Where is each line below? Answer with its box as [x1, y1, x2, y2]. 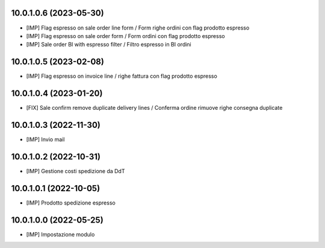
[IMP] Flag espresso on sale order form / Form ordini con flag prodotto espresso [26, 32, 225, 39]
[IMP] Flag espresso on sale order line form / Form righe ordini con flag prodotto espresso [26, 24, 250, 31]
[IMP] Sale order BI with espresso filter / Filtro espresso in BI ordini [26, 41, 192, 48]
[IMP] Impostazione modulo [26, 231, 95, 238]
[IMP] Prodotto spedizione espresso [26, 199, 116, 206]
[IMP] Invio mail [26, 136, 65, 143]
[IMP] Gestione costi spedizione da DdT [26, 167, 125, 174]
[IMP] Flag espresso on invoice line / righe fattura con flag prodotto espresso [26, 72, 218, 80]
